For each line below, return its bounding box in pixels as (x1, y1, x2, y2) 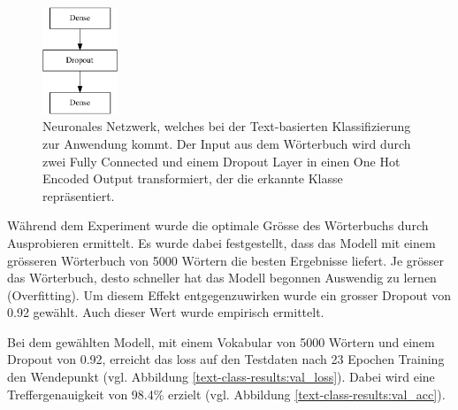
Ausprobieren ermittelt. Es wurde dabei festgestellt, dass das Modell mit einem (7, 233, 436, 251)
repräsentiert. (42, 186, 115, 205)
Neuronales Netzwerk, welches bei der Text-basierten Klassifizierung (42, 117, 411, 135)
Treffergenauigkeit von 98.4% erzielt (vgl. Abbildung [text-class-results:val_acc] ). (7, 384, 446, 403)
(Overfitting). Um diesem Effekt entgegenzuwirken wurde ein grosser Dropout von (7, 285, 452, 304)
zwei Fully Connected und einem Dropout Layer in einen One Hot (42, 151, 401, 170)
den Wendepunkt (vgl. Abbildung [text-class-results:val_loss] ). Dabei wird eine (7, 367, 435, 386)
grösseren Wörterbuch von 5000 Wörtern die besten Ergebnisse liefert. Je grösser (7, 251, 445, 269)
